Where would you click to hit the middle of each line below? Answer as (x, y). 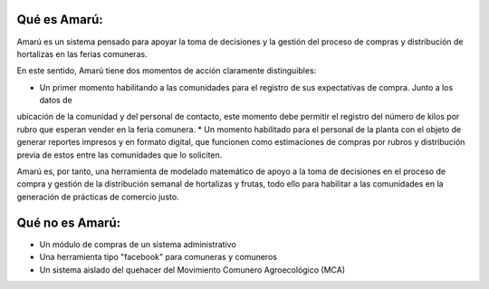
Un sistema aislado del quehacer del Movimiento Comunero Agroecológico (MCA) (192, 270)
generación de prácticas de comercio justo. (98, 197)
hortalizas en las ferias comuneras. (82, 53)
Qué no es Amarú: (69, 222)
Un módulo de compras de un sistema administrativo (138, 244)
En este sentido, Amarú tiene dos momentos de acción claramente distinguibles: (167, 71)
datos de (56, 101)
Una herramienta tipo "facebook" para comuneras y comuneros (158, 257)
